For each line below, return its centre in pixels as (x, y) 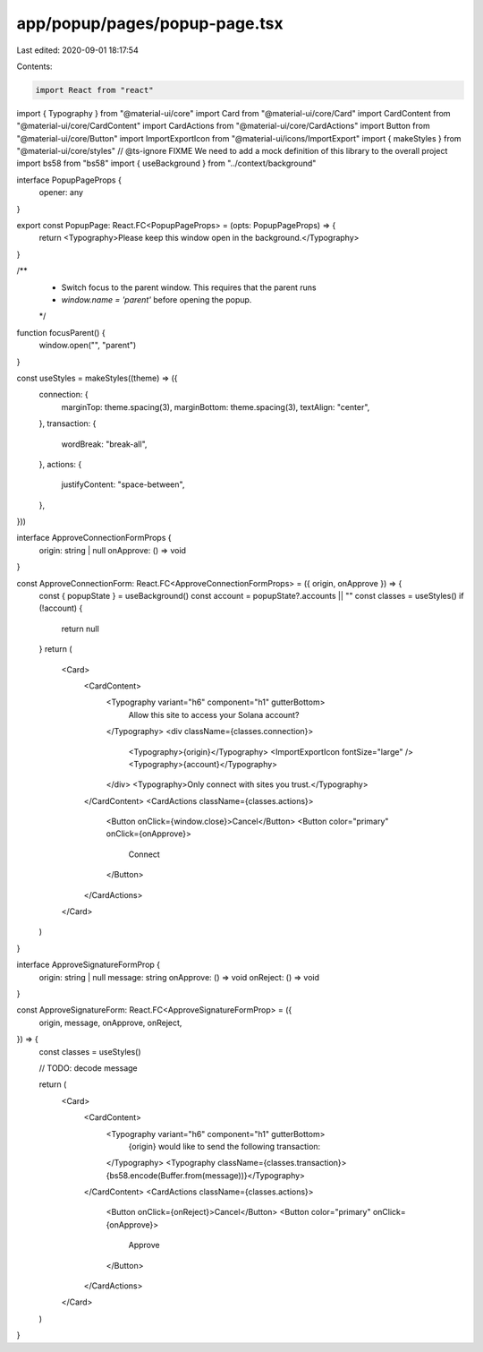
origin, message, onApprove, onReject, (110, 1023)
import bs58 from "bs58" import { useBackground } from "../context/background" (166, 163)
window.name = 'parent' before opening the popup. (157, 299)
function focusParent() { (61, 332)
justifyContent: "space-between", (123, 484)
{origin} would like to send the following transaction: (225, 1146)
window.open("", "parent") (88, 346)
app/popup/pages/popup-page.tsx (150, 23)
